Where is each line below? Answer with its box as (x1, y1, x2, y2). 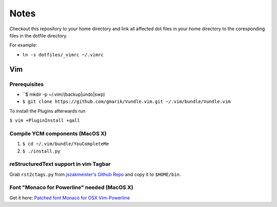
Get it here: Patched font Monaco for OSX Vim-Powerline (9, 195, 130, 201)
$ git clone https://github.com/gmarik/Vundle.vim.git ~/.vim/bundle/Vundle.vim (22, 99, 231, 105)
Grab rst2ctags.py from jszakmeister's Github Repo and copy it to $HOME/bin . (9, 171, 181, 177)
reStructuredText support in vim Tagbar (9, 160, 111, 168)
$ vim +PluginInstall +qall (9, 118, 81, 123)
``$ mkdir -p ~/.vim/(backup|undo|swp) (22, 91, 105, 97)
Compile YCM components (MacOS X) (9, 130, 107, 137)
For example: (9, 42, 37, 48)
